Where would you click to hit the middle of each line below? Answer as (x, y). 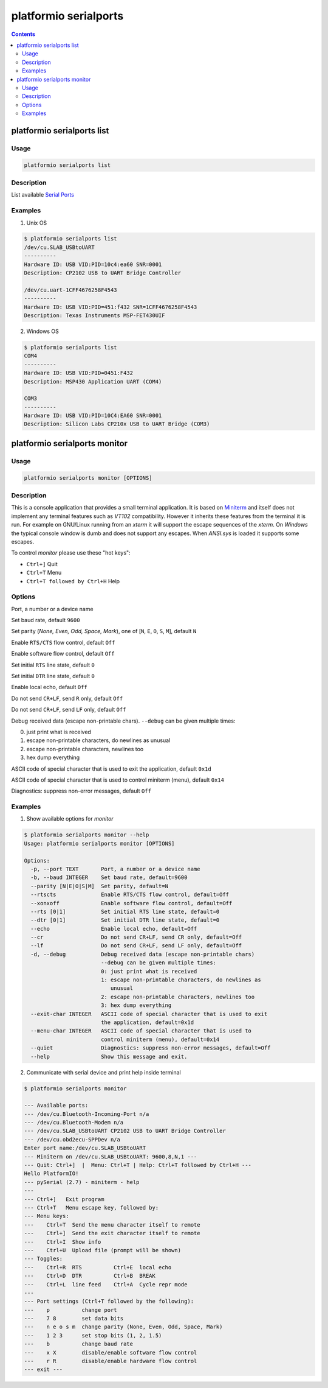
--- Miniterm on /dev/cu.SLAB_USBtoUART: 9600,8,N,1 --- (111, 1156)
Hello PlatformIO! (51, 1174)
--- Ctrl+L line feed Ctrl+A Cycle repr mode (106, 1284)
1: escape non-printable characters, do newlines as (181, 980)
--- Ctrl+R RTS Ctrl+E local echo (98, 1267)
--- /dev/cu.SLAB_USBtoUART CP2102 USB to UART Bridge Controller (125, 1131)
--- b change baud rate (79, 1344)
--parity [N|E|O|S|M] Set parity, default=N (99, 886)
